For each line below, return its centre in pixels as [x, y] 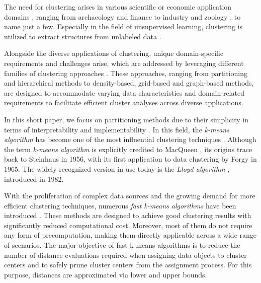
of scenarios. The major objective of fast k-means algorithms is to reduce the [122, 245]
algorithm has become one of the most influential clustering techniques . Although [130, 139]
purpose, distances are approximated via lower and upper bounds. [106, 274]
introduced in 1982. [34, 179]
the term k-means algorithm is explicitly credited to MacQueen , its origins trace [128, 149]
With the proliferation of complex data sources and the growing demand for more [130, 196]
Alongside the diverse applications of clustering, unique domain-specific [114, 53]
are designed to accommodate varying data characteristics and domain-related [124, 92]
